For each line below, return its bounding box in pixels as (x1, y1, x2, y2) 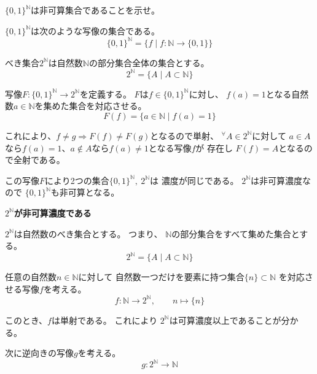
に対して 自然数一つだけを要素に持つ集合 (78, 270, 245, 283)
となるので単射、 (150, 129, 219, 142)
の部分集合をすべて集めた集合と (171, 227, 300, 240)
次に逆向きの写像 (5, 346, 74, 359)
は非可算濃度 (251, 174, 303, 186)
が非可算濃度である (14, 206, 92, 219)
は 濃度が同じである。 (150, 174, 239, 186)
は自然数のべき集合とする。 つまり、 (14, 227, 163, 240)
